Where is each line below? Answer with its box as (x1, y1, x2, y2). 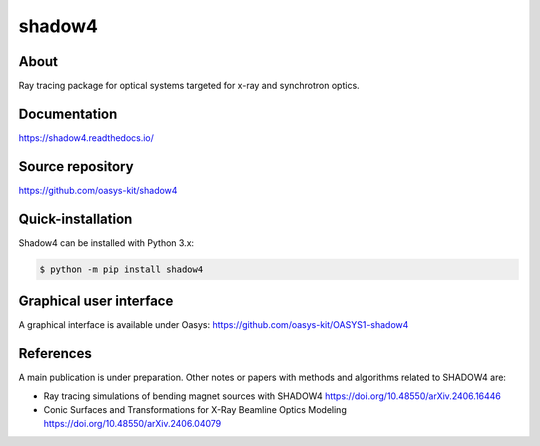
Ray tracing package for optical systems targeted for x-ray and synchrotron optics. (18, 80, 360, 92)
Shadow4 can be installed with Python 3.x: (18, 236, 195, 249)
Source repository (18, 158, 134, 175)
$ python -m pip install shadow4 (39, 263, 204, 275)
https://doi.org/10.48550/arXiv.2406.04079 (43, 418, 222, 430)
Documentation (18, 105, 118, 122)
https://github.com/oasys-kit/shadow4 (18, 184, 178, 196)
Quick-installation (18, 210, 133, 227)
